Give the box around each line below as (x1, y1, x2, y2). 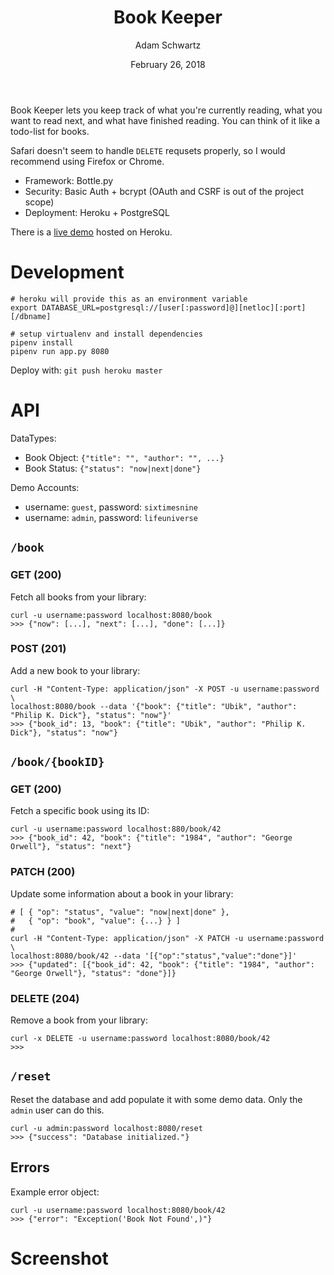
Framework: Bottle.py (24, 174, 114, 186)
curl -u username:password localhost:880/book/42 (10, 824, 222, 835)
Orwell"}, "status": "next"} (10, 842, 132, 852)
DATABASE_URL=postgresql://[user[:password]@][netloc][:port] (41, 302, 307, 313)
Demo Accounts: (10, 481, 80, 493)
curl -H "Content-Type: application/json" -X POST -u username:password (10, 684, 320, 694)
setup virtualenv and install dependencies (19, 329, 203, 339)
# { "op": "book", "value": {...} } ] (10, 916, 182, 926)
